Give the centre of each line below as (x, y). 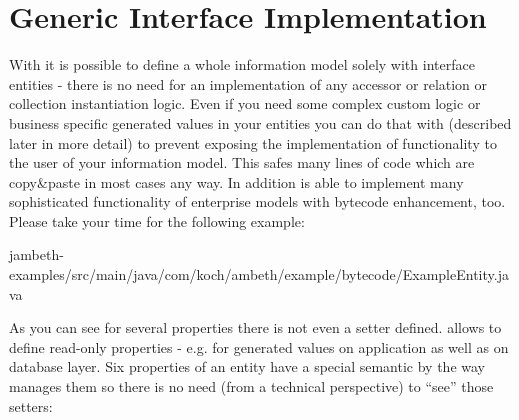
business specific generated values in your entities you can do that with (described (260, 122)
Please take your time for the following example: (157, 220)
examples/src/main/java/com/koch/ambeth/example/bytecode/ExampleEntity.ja (259, 274)
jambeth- (36, 254)
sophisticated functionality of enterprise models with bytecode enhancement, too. (257, 201)
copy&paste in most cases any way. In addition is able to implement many (236, 181)
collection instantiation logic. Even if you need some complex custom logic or (245, 103)
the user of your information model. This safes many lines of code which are (242, 162)
